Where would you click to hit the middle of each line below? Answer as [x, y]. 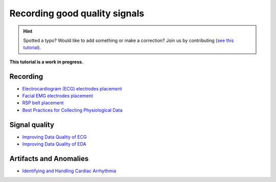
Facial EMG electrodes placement [57, 96]
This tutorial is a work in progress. [47, 62]
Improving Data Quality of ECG [54, 137]
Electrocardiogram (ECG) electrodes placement [72, 88]
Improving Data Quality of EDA [54, 144]
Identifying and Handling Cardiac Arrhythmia [69, 171]
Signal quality [32, 124]
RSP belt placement [43, 103]
